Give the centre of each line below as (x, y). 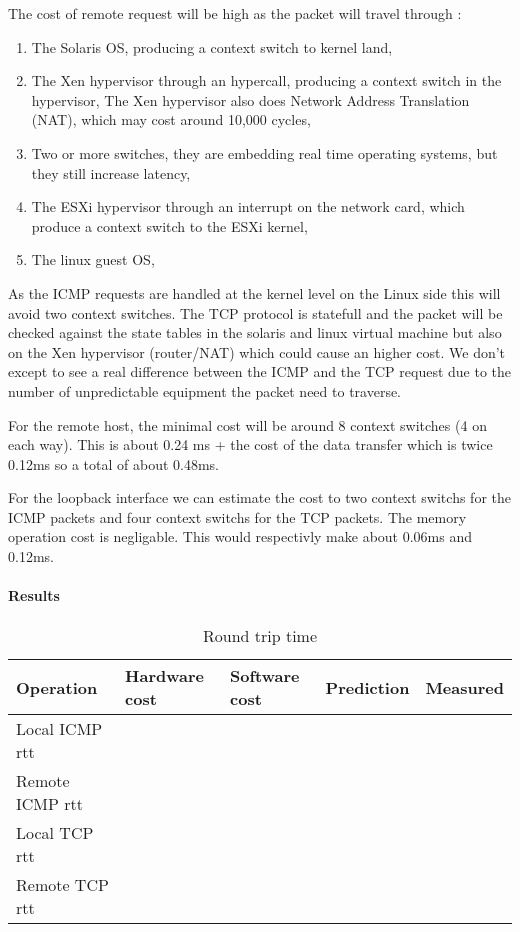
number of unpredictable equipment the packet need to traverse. (205, 390)
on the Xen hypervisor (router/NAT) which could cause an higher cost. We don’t (257, 351)
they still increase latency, (111, 172)
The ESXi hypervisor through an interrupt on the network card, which (248, 206)
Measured (464, 687)
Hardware (164, 676)
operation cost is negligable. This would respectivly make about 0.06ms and (240, 536)
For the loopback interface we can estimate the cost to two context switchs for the (259, 497)
